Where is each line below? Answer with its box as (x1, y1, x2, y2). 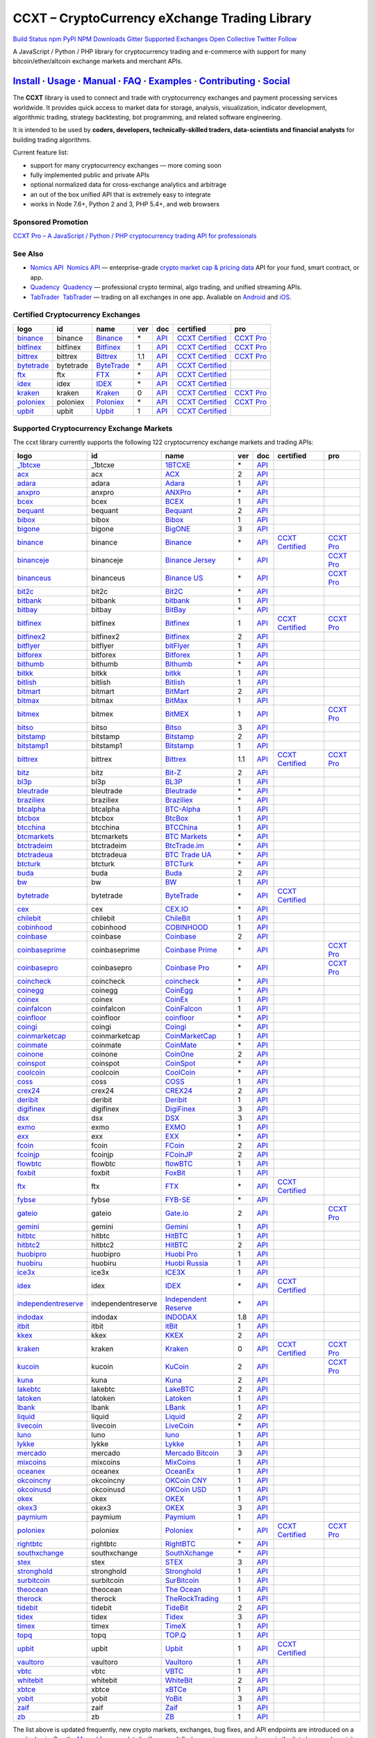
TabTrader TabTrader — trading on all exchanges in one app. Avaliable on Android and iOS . (30, 293, 292, 301)
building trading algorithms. (12, 136, 92, 144)
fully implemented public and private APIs (30, 170, 149, 179)
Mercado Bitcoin (165, 1448, 219, 1458)
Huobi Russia (165, 1258, 208, 1268)
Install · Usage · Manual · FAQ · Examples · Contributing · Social (12, 75, 290, 87)
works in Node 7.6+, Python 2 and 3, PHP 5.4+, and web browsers (30, 200, 220, 209)
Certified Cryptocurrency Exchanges (12, 310, 140, 320)
